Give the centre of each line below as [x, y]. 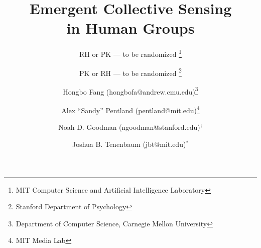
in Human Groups [130, 28]
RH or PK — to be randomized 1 [130, 53]
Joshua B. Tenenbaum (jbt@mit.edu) [129, 144]
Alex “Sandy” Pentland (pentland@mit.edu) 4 [130, 109]
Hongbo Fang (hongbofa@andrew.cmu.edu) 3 [130, 91]
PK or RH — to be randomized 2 [130, 72]
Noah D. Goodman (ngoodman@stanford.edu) [129, 127]
